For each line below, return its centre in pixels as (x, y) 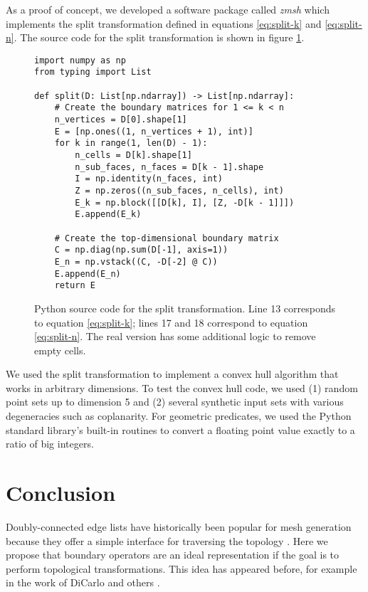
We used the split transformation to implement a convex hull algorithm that (172, 374)
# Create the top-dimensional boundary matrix (167, 238)
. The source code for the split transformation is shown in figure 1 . (159, 37)
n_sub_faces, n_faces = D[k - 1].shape (169, 167)
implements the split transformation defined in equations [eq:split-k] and (164, 23)
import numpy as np (80, 60)
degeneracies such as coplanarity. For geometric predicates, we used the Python (179, 416)
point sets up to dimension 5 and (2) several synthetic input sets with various (175, 402)
